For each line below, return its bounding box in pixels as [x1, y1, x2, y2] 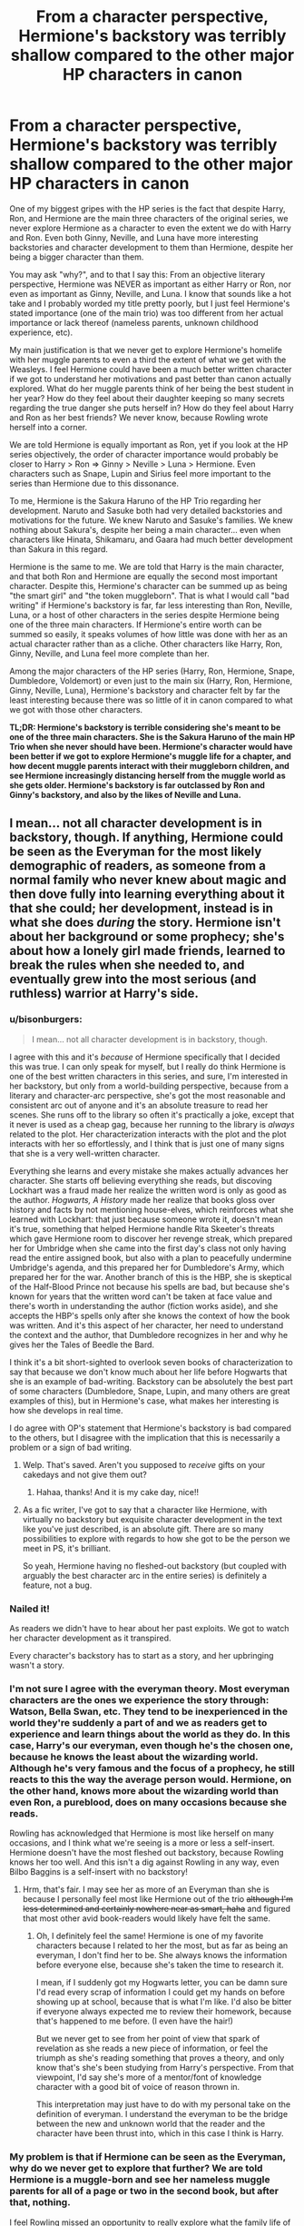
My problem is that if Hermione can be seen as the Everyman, [9, 2151, 286, 2163]
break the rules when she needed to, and [9, 958, 245, 973]
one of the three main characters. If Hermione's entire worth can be [9, 619, 262, 630]
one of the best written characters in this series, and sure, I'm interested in [9, 1070, 289, 1081]
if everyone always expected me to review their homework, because [35, 2006, 292, 2017]
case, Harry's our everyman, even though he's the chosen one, [9, 1738, 293, 1751]
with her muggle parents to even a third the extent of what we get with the [9, 354, 287, 365]
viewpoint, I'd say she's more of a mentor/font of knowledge [35, 2072, 262, 2083]
